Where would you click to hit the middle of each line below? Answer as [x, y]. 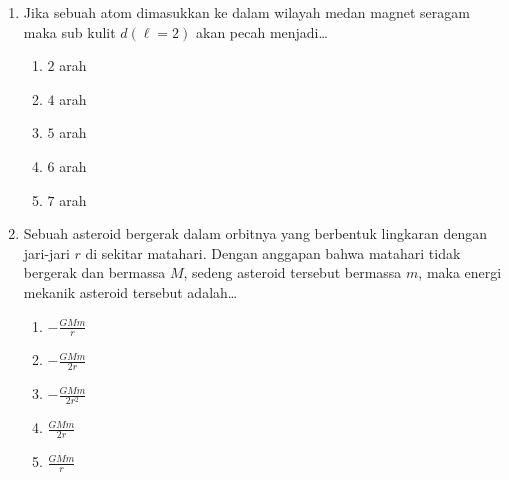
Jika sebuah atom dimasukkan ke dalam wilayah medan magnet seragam [246, 12]
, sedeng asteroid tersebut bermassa [292, 272]
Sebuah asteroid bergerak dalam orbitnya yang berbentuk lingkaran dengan [255, 233]
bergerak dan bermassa [94, 272]
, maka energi [460, 272]
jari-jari [46, 252]
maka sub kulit [69, 31]
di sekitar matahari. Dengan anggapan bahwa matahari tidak [273, 252]
